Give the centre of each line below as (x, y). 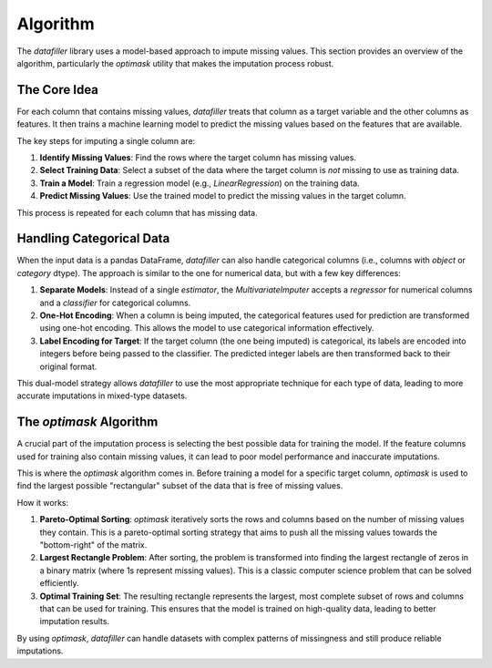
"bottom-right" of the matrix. (93, 545)
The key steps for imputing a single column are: (106, 140)
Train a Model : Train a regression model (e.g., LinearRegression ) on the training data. (200, 183)
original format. (68, 366)
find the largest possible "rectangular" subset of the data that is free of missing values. (180, 486)
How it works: (43, 502)
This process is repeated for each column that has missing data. (138, 212)
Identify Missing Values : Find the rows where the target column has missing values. (198, 158)
